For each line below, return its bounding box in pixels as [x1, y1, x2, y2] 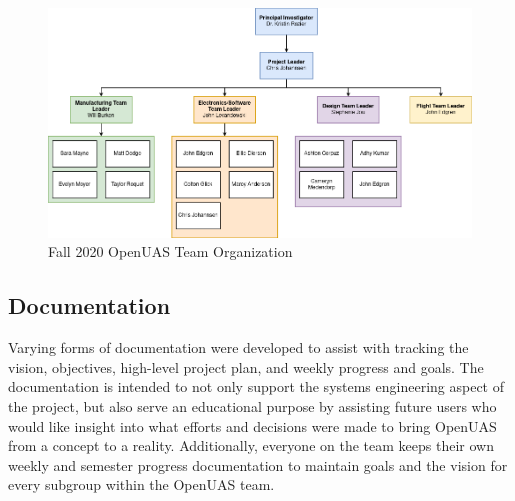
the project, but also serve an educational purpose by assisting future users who [8, 396, 497, 417]
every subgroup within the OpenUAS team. [8, 474, 275, 495]
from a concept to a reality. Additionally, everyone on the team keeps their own [8, 435, 494, 456]
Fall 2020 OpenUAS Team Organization [48, 241, 293, 262]
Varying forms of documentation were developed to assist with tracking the [8, 337, 469, 358]
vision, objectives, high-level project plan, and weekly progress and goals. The [8, 356, 484, 377]
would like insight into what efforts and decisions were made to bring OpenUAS [8, 415, 497, 436]
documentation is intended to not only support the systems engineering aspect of [8, 376, 504, 397]
